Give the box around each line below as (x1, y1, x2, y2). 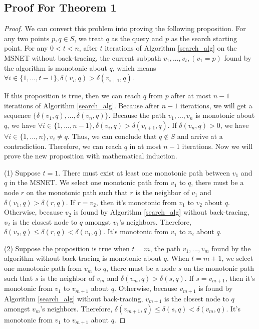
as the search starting (171, 33, 237, 43)
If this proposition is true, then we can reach (4, 90, 141, 101)
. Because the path (108, 110, 166, 120)
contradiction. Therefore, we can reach (4, 140, 122, 151)
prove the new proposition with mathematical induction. (4, 150, 177, 161)
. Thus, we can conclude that (67, 130, 157, 141)
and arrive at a (177, 130, 223, 141)
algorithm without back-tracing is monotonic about (4, 253, 162, 263)
